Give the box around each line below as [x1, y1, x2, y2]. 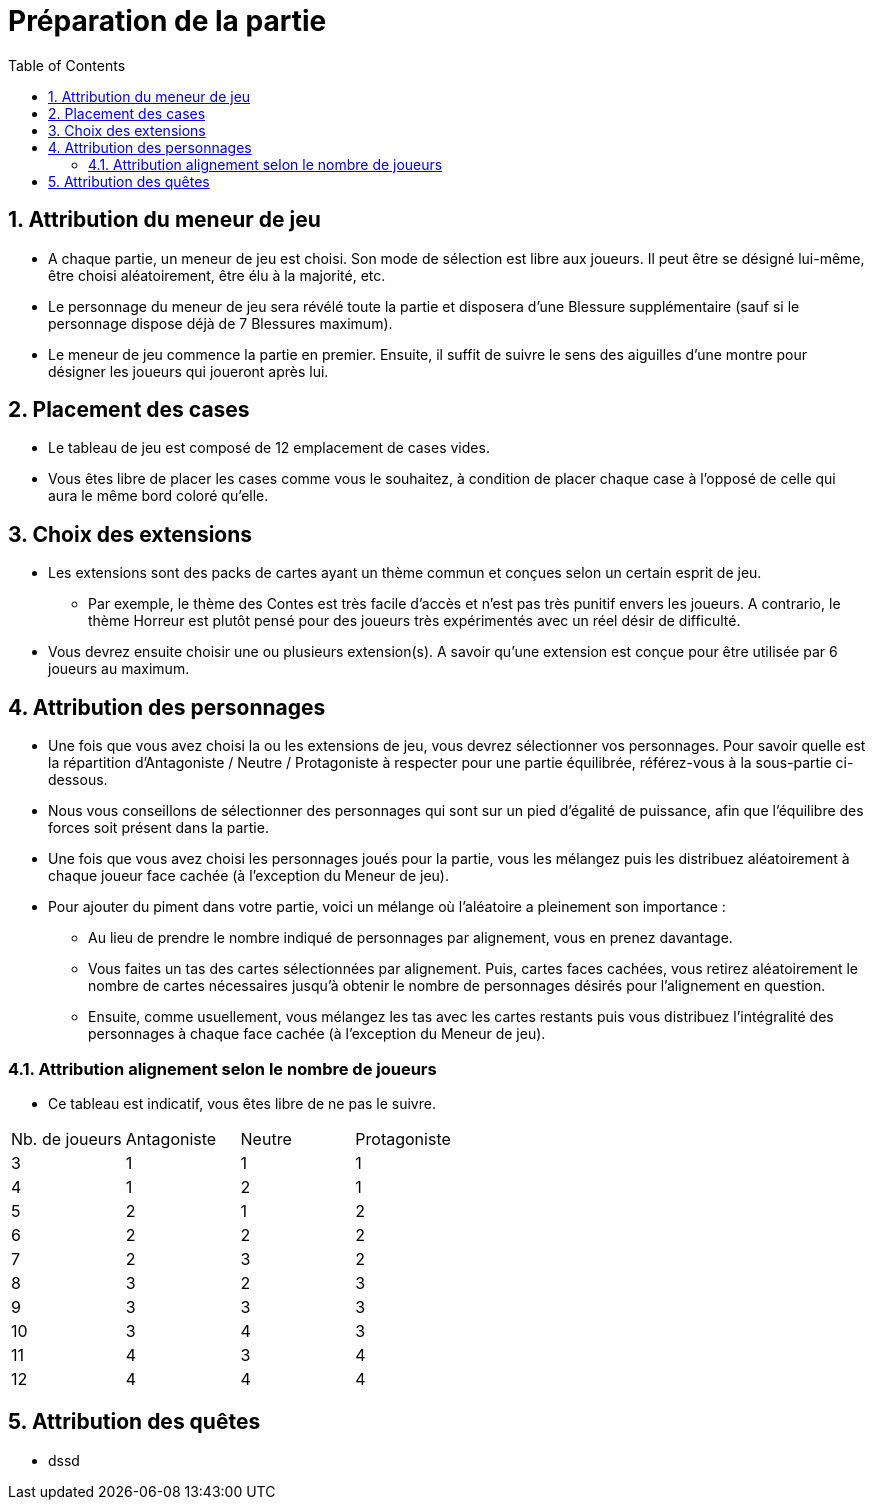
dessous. [48, 771, 108, 789]
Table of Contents [8, 56, 126, 74]
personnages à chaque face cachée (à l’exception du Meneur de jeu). [88, 1025, 546, 1043]
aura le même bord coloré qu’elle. [48, 487, 269, 505]
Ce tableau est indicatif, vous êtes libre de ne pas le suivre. [48, 1094, 436, 1112]
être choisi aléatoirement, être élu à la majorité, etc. [48, 266, 386, 284]
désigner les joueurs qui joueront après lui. [48, 362, 329, 380]
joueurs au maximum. [48, 660, 190, 678]
